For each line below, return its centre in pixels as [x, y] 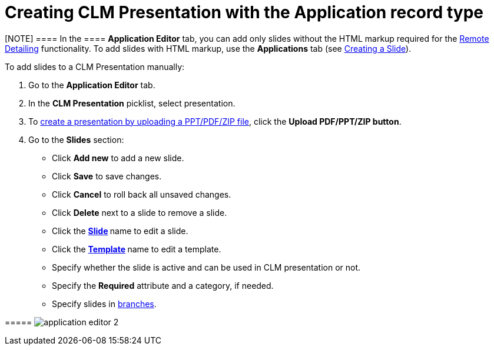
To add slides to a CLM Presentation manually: [95, 66]
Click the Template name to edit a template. [137, 249]
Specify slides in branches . [104, 304]
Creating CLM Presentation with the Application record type [244, 12]
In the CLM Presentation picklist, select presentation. [132, 103]
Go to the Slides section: [76, 139]
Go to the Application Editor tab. [92, 85]
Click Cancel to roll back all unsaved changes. [142, 194]
